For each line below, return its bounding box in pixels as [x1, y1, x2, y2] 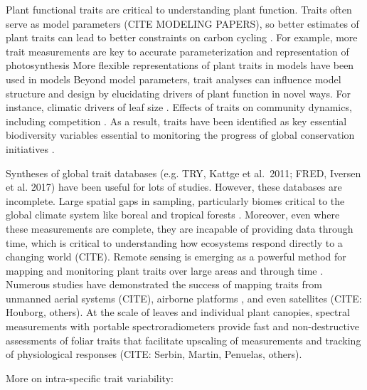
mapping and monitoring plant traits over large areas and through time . [6, 263, 324, 278]
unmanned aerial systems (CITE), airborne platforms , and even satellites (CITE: [6, 290, 362, 305]
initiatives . [6, 141, 55, 156]
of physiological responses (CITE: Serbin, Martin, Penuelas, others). [6, 347, 302, 362]
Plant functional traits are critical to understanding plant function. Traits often [6, 2, 352, 16]
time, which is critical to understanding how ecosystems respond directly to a [6, 235, 343, 250]
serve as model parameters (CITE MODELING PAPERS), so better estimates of [6, 16, 359, 31]
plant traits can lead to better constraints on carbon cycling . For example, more [6, 30, 358, 45]
